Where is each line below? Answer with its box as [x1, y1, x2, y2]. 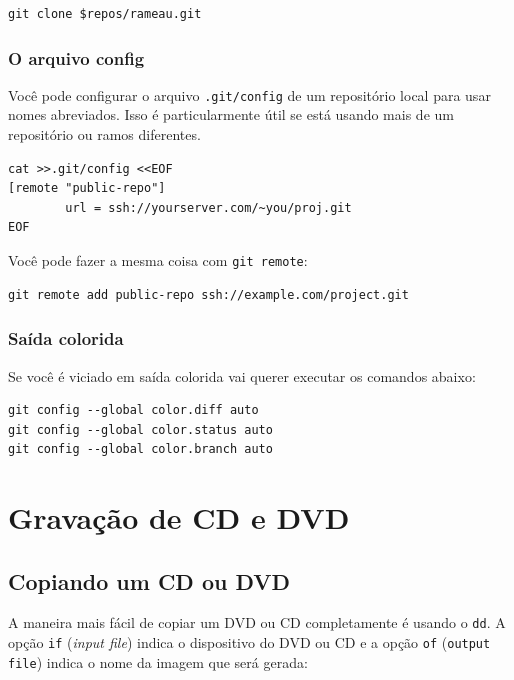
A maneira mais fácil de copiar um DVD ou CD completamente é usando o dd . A [8, 612, 506, 633]
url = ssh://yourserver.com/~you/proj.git [65, 200, 352, 215]
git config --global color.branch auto [8, 442, 273, 457]
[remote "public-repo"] [8, 181, 166, 196]
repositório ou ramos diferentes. [8, 124, 201, 145]
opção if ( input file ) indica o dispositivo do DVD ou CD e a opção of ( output [8, 632, 491, 653]
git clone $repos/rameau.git [8, 7, 202, 21]
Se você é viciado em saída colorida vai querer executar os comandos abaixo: [8, 365, 476, 386]
